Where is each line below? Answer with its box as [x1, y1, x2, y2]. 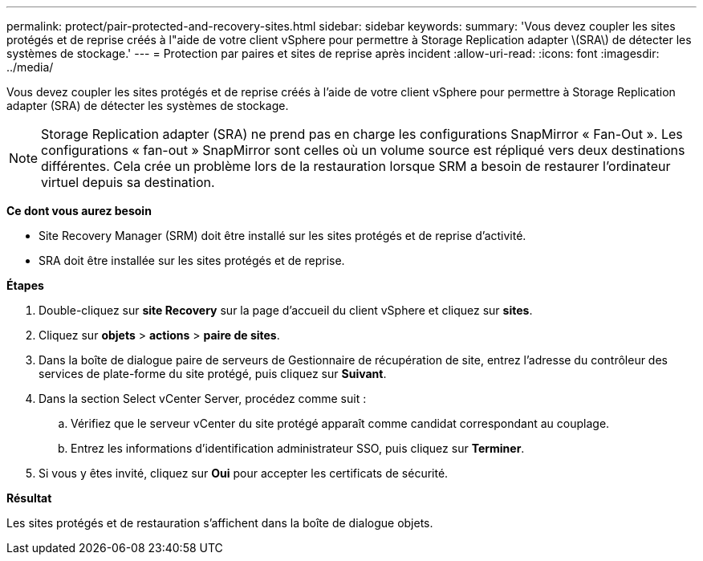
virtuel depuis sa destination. [41, 174, 215, 190]
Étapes [6, 278, 44, 292]
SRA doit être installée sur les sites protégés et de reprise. [39, 254, 345, 267]
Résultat [6, 491, 52, 505]
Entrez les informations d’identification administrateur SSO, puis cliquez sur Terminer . [71, 441, 525, 455]
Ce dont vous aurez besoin [6, 204, 152, 217]
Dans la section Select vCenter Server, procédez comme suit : [39, 392, 367, 405]
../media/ [6, 60, 54, 74]
